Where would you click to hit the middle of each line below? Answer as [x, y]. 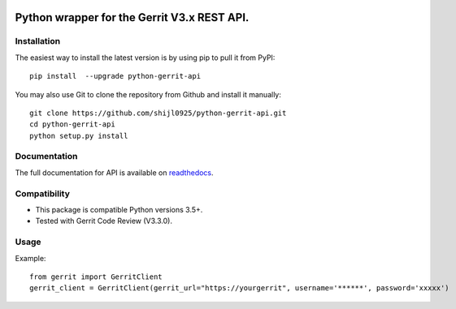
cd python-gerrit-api [72, 124]
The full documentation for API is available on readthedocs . [115, 172]
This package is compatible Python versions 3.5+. [119, 210]
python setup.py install [79, 135]
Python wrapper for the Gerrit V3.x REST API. [132, 17]
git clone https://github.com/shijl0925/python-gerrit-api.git [158, 113]
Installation [38, 41]
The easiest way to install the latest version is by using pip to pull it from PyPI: [145, 58]
